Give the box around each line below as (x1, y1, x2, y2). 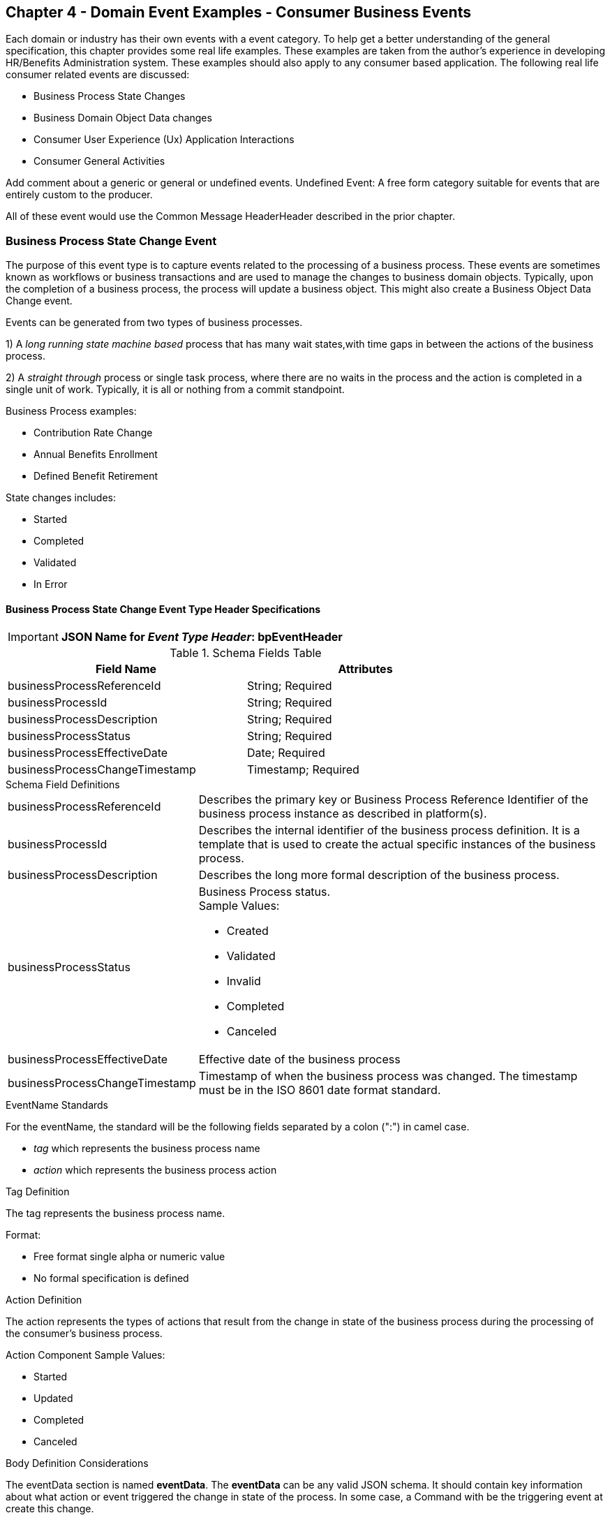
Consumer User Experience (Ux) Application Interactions (34, 133, 295, 146)
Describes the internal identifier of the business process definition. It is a (198, 823, 580, 838)
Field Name (95, 662, 157, 677)
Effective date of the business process (198, 1052, 401, 1067)
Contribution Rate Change (34, 427, 153, 439)
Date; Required (247, 746, 325, 760)
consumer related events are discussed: (6, 68, 190, 81)
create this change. (6, 1503, 94, 1515)
